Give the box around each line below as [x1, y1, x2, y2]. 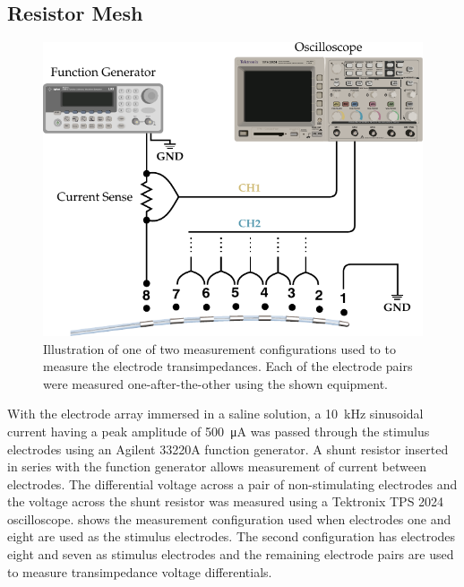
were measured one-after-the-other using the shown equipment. [43, 374, 388, 393]
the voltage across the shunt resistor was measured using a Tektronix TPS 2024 [7, 492, 444, 511]
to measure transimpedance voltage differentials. [7, 562, 272, 581]
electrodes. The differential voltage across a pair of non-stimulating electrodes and [7, 474, 458, 493]
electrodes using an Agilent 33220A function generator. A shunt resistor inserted [7, 439, 449, 458]
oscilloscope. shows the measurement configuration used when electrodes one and [7, 509, 451, 528]
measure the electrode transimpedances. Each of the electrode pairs [43, 357, 413, 376]
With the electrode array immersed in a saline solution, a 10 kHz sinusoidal [7, 404, 424, 423]
